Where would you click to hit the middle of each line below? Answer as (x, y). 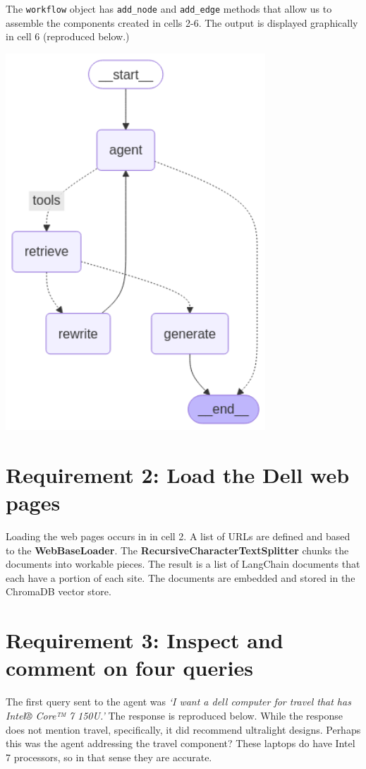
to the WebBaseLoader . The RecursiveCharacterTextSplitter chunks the (177, 550)
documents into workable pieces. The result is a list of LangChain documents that (183, 564)
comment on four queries (129, 668)
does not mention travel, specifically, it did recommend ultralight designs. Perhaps (183, 729)
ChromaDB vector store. (59, 591)
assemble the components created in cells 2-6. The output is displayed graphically (182, 22)
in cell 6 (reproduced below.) (68, 36)
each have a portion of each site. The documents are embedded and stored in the (181, 577)
